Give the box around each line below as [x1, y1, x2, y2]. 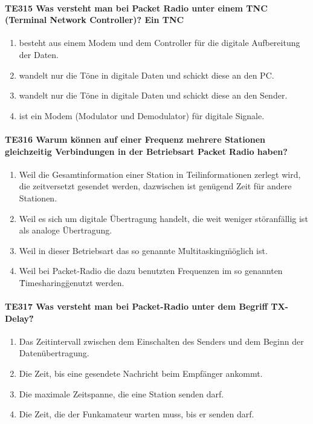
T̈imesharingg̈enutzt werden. [19, 276, 124, 289]
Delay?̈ [5, 311, 34, 324]
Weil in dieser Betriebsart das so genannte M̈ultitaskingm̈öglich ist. [19, 244, 268, 256]
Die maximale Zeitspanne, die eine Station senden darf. [19, 387, 224, 400]
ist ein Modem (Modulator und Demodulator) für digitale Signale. [19, 109, 265, 122]
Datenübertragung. [19, 347, 89, 359]
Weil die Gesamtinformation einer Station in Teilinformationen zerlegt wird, [19, 168, 301, 180]
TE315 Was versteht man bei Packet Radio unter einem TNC [5, 1, 268, 14]
